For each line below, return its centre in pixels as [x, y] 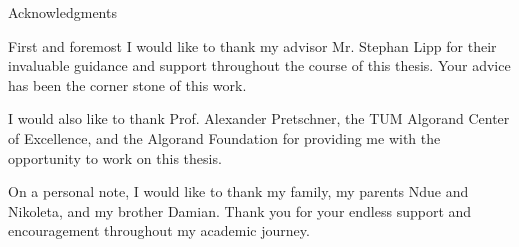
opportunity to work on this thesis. [115, 157]
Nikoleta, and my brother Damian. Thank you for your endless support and [240, 210]
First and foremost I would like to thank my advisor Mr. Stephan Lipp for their [252, 45]
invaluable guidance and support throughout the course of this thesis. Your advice [259, 65]
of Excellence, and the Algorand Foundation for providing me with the [224, 137]
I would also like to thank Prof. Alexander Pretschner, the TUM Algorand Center [259, 118]
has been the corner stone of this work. [127, 84]
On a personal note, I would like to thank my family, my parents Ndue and [238, 191]
